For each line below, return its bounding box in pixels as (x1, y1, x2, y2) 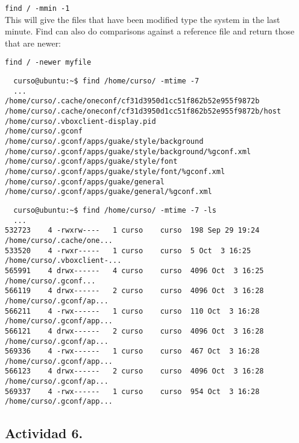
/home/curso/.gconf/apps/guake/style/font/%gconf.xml (5, 167, 225, 176)
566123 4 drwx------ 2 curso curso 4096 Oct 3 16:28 (5, 367, 264, 376)
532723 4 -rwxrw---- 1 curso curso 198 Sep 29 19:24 (5, 226, 260, 235)
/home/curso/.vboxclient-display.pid (5, 117, 156, 126)
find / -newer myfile (5, 58, 92, 67)
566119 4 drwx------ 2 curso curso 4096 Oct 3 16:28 (5, 286, 264, 296)
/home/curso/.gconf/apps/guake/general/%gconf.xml (5, 187, 212, 196)
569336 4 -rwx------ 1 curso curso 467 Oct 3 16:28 (5, 347, 260, 356)
